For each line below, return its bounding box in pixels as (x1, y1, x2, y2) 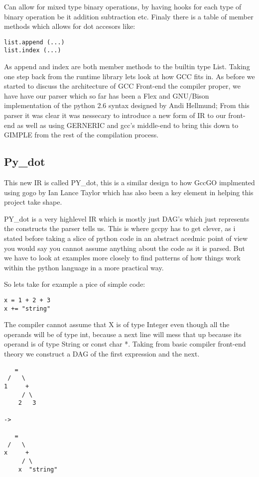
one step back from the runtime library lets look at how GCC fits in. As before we (4, 71, 255, 81)
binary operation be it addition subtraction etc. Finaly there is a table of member (4, 11, 254, 21)
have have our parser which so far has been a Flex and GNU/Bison (4, 90, 209, 101)
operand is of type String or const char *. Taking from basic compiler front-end (4, 339, 246, 349)
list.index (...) (4, 47, 61, 54)
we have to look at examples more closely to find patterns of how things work (4, 252, 241, 263)
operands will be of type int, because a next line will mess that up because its (4, 329, 242, 339)
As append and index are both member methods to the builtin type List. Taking (4, 61, 250, 72)
